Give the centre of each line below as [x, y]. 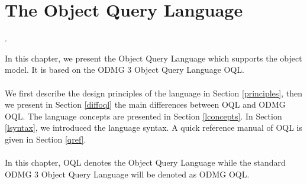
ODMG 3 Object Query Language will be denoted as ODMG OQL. [127, 174]
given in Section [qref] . [46, 139]
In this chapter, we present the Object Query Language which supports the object [153, 58]
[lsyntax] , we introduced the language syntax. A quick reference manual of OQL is [154, 127]
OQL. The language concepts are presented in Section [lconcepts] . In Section [143, 116]
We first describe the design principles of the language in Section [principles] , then [154, 93]
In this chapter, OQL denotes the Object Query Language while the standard [145, 162]
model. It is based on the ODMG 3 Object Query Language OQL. [125, 70]
